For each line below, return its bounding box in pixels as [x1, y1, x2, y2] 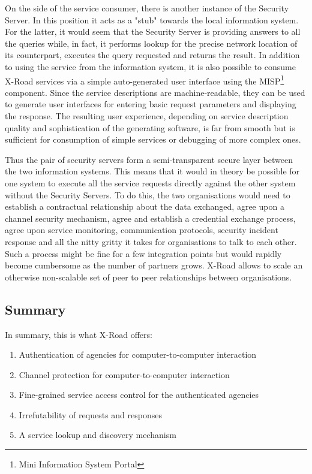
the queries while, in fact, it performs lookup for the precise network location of [5, 37, 298, 49]
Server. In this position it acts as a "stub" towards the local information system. [5, 13, 299, 26]
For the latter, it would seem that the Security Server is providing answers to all [5, 25, 301, 38]
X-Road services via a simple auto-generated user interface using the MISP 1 [5, 73, 284, 87]
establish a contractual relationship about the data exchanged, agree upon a [5, 200, 284, 213]
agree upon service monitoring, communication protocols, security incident [5, 224, 278, 236]
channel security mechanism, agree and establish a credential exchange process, [5, 212, 296, 224]
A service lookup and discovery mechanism [19, 428, 176, 441]
